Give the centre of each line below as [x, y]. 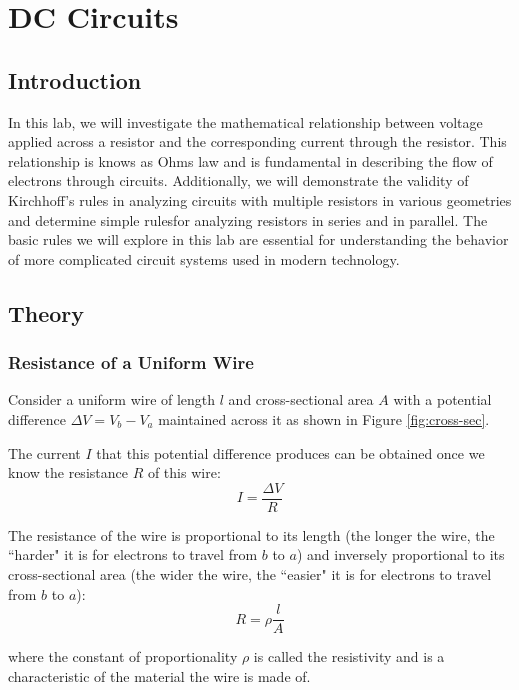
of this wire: [184, 472]
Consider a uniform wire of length [112, 399]
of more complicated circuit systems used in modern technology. [204, 258]
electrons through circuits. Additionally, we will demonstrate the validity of [238, 180]
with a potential [442, 399]
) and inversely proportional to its [400, 554]
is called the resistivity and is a [349, 656]
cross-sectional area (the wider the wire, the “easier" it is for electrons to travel [250, 573]
